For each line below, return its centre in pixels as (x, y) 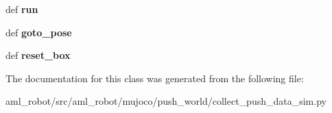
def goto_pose (39, 32)
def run (22, 9)
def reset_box (38, 55)
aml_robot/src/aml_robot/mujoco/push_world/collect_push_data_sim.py (166, 101)
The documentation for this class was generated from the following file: (155, 78)
